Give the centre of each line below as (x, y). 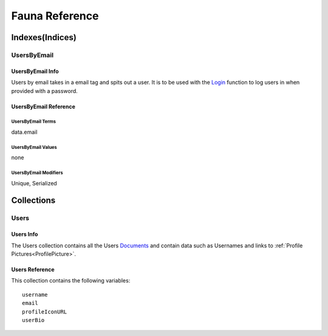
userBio (33, 320)
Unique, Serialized (34, 183)
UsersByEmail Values (34, 147)
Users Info (25, 235)
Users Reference (33, 269)
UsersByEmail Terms (33, 122)
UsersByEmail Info (35, 71)
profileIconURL (45, 312)
